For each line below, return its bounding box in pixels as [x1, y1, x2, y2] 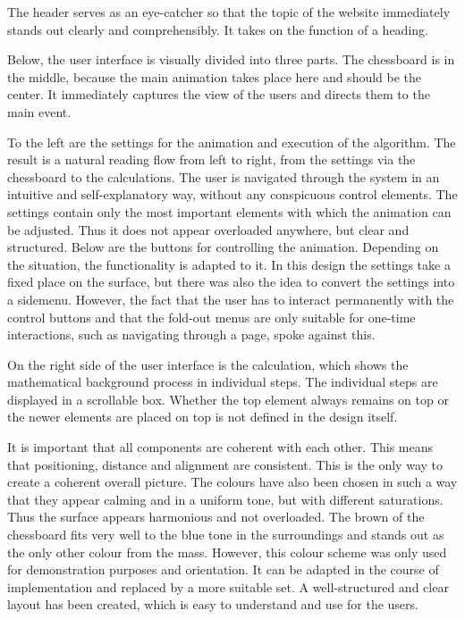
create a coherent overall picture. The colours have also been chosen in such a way [7, 473, 458, 491]
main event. [7, 102, 72, 121]
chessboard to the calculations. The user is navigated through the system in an [7, 167, 440, 186]
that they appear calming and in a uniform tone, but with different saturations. [7, 489, 444, 508]
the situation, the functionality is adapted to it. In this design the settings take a [7, 255, 451, 273]
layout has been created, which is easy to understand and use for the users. [7, 595, 418, 614]
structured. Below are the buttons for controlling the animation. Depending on [7, 238, 439, 256]
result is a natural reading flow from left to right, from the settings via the [7, 150, 416, 169]
